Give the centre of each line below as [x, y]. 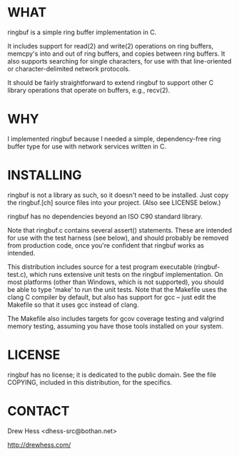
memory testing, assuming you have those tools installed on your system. [115, 326]
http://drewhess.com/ [39, 445]
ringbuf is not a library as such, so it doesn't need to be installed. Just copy [118, 195]
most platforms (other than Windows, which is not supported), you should [116, 282]
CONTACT [39, 411]
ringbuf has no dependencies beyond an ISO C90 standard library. [105, 216]
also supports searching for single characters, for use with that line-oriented [119, 61]
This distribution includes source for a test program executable [100, 267]
